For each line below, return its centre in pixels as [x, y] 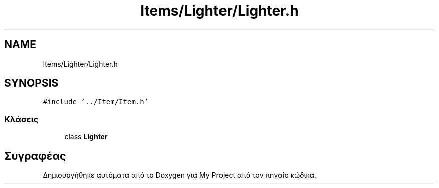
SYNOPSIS [31, 83]
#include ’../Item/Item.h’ [96, 102]
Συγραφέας [35, 156]
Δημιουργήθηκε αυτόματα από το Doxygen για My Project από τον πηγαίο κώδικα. [180, 175]
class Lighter [86, 137]
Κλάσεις [21, 119]
